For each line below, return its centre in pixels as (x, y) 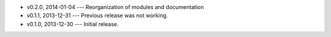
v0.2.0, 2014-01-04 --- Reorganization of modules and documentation (115, 7)
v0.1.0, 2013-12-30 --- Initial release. (73, 24)
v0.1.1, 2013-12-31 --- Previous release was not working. (97, 16)
